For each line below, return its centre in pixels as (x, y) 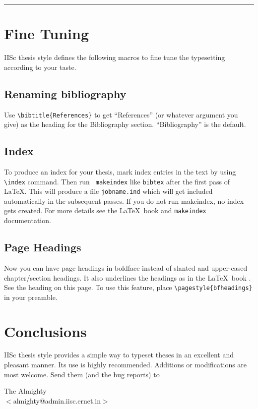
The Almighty (25, 391)
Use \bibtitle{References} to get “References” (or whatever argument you (121, 114)
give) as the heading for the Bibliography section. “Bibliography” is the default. (125, 124)
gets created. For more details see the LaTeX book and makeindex (105, 210)
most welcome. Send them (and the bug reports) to (82, 374)
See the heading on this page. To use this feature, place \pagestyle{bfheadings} (128, 287)
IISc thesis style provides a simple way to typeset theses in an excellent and (119, 355)
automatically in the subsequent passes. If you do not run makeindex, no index (124, 201)
